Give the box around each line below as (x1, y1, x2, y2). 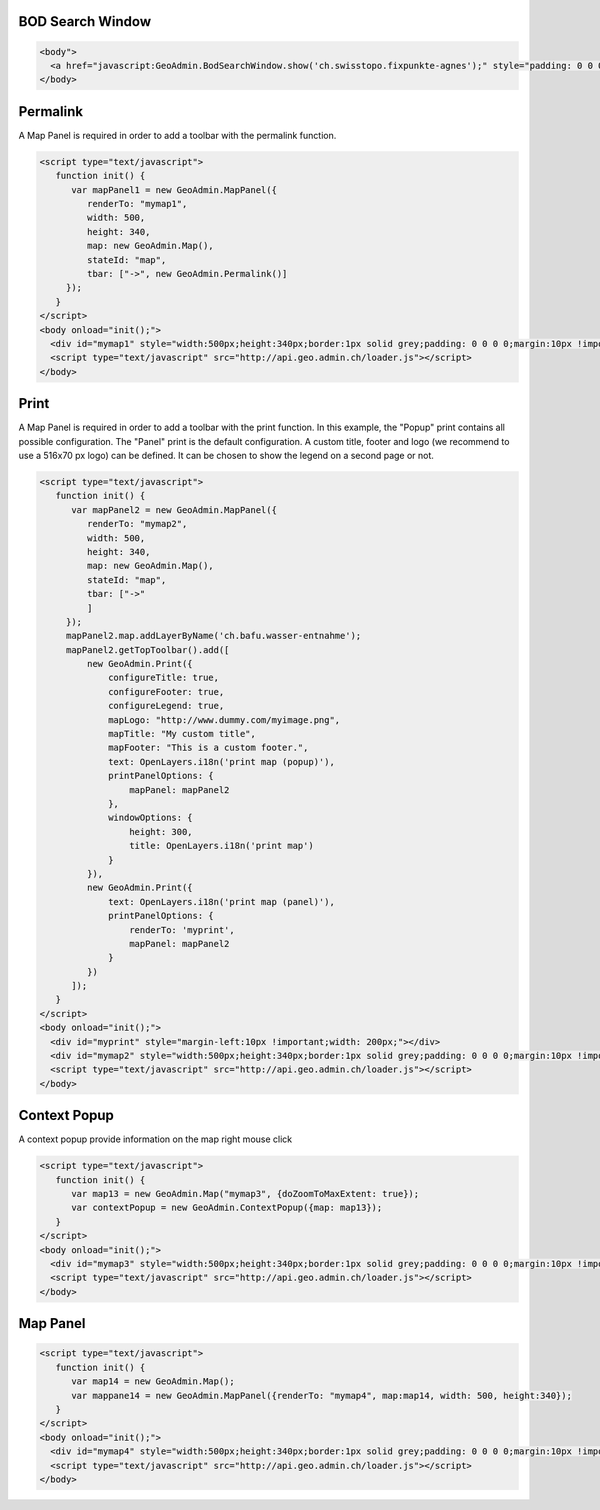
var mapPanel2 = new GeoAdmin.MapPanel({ (71, 504, 277, 515)
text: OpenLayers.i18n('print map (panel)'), (108, 896, 335, 907)
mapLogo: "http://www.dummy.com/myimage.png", (108, 714, 341, 725)
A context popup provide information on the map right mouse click (18, 1133, 293, 1145)
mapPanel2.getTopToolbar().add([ (65, 644, 230, 655)
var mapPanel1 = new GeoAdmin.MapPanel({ (71, 184, 277, 195)
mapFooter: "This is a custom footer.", (108, 742, 309, 754)
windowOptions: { (108, 812, 194, 824)
